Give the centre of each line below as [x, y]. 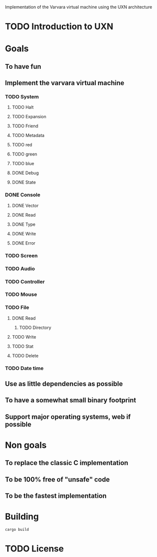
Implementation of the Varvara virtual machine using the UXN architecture [78, 7]
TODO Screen [21, 255]
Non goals [26, 445]
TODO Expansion [29, 117]
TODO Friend [25, 126]
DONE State [24, 182]
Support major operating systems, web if [68, 417]
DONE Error [24, 243]
